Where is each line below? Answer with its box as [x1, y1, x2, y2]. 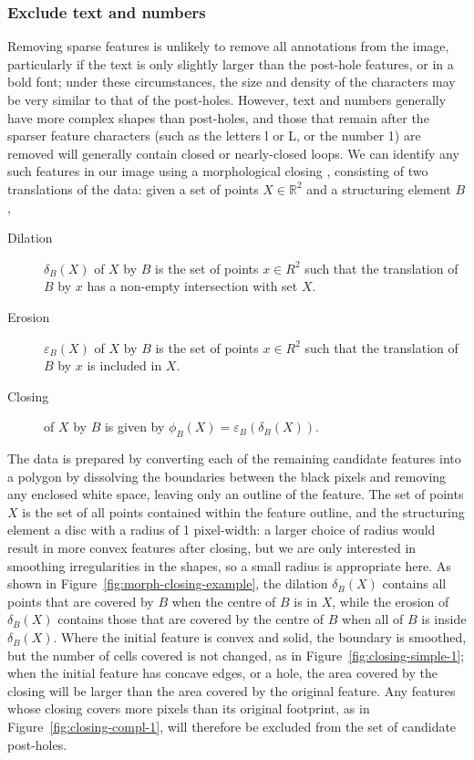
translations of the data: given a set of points [7, 179, 259, 198]
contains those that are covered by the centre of [57, 609, 325, 629]
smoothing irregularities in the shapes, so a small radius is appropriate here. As [7, 556, 451, 575]
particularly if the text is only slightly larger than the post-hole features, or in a [7, 54, 454, 73]
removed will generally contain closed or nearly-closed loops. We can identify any [7, 143, 459, 162]
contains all [382, 574, 447, 593]
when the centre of [171, 591, 276, 610]
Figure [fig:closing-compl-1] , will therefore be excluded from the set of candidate [7, 717, 457, 736]
